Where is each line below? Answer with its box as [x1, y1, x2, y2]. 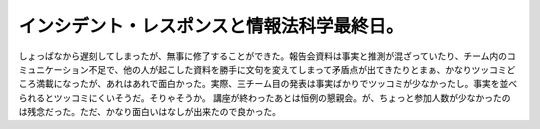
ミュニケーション [18, 63, 89, 75]
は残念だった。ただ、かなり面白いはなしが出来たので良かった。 [18, 106, 282, 118]
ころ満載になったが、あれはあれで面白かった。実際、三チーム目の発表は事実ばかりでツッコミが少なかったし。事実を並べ [18, 78, 518, 90]
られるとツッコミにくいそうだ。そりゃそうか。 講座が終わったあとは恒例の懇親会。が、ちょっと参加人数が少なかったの [18, 91, 511, 104]
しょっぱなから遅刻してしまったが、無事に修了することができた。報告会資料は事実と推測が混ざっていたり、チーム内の [18, 50, 508, 62]
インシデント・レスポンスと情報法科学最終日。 [18, 15, 404, 37]
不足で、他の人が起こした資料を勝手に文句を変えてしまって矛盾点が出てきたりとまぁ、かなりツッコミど [88, 63, 516, 75]
